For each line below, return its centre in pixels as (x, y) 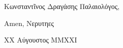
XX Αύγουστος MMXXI (41, 40)
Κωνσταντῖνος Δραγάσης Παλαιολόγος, (62, 6)
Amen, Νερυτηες (29, 23)
